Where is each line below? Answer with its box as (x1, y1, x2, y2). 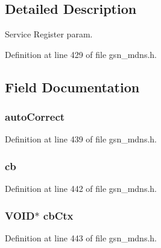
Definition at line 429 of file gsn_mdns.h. (5, 48, 157, 60)
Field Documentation (5, 77, 140, 96)
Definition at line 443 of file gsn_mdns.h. (5, 232, 157, 244)
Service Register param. (5, 28, 93, 40)
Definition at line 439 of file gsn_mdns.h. (5, 133, 157, 145)
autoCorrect (5, 109, 65, 124)
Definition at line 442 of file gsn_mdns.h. (5, 182, 157, 195)
